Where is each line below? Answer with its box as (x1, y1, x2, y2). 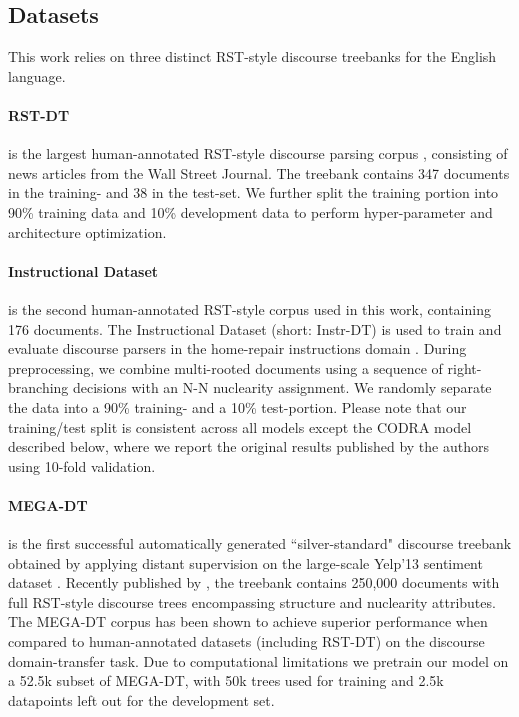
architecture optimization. (8, 221, 167, 242)
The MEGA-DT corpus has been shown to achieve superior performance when (8, 611, 488, 632)
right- (447, 357, 482, 378)
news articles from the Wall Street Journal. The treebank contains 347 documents (8, 162, 510, 183)
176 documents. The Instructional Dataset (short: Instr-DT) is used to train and (8, 318, 502, 339)
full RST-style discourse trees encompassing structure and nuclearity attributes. (8, 591, 496, 612)
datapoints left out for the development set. (8, 689, 275, 710)
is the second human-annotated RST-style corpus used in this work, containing (8, 298, 491, 319)
